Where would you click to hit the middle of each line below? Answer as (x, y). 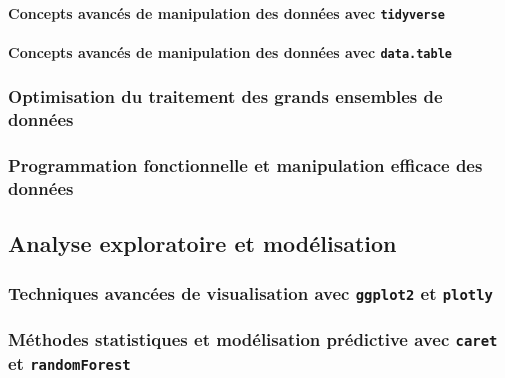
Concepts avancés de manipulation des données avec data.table (230, 51)
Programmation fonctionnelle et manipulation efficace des (245, 165)
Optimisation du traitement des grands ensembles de (225, 96)
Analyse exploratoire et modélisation (202, 243)
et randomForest (69, 362)
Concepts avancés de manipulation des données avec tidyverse (226, 12)
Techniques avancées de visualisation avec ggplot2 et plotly (250, 292)
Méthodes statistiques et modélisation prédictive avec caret (253, 339)
